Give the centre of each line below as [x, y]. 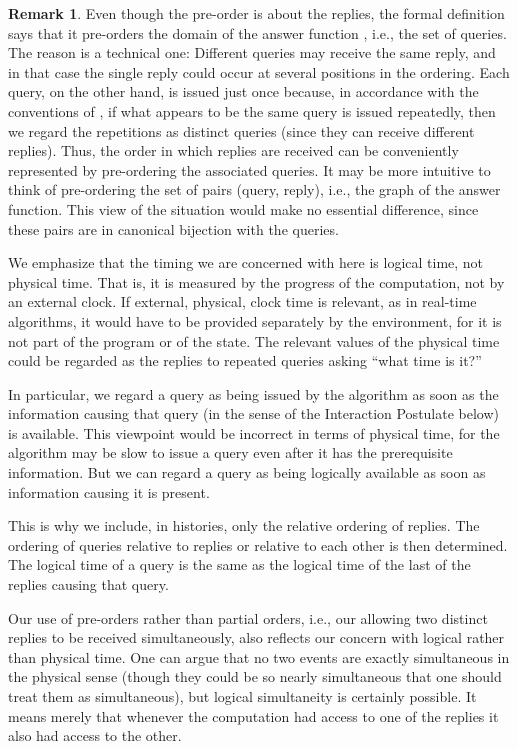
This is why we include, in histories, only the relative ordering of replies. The [244, 525]
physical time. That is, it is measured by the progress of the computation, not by [256, 281]
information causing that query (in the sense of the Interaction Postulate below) [254, 413]
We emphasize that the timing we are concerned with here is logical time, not [246, 262]
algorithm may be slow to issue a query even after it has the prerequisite [230, 452]
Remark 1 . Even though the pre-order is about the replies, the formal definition [256, 13]
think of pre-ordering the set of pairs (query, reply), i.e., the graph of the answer [254, 189]
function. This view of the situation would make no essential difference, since [243, 208]
